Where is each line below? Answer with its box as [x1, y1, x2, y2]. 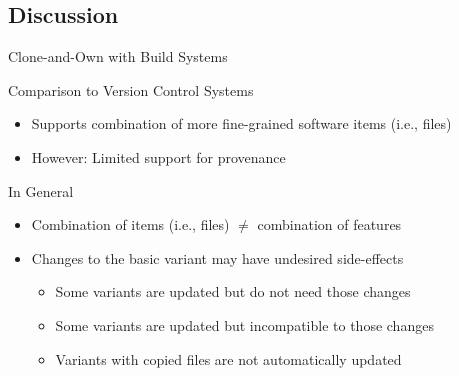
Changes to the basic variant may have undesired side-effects [31, 247, 404, 268]
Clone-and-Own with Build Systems [8, 46, 228, 67]
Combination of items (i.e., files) [31, 214, 230, 235]
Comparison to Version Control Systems [8, 79, 254, 100]
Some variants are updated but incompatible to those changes [55, 314, 434, 335]
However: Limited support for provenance [31, 146, 286, 167]
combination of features [257, 214, 402, 235]
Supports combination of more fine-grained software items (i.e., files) [31, 113, 452, 134]
